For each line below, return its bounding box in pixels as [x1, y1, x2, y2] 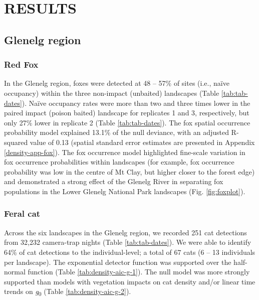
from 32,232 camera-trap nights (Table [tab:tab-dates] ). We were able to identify [4, 237, 251, 247]
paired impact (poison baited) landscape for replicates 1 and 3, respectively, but [4, 107, 249, 118]
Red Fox [4, 58, 39, 71]
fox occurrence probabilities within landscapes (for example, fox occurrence [4, 157, 234, 167]
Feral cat [4, 207, 41, 220]
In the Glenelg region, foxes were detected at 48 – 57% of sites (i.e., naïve [4, 78, 229, 88]
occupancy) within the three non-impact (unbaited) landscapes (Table [4, 87, 219, 98]
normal [4, 266, 26, 277]
